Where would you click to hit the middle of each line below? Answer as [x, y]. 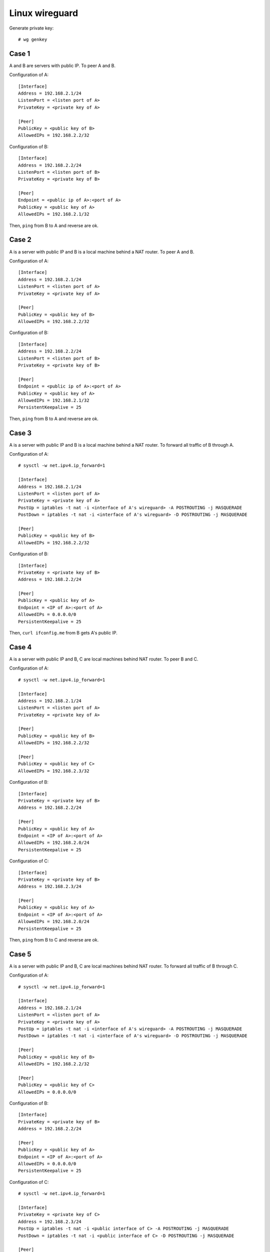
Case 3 [20, 433]
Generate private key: [31, 28]
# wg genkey [33, 39]
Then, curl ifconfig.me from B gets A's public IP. [63, 633]
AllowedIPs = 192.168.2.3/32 [54, 771]
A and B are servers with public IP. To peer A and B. [62, 66]
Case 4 [20, 647]
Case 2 [20, 240]
